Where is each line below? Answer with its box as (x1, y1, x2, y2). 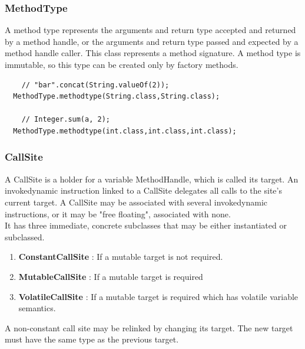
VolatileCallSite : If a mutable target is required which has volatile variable (18, 290, 299, 302)
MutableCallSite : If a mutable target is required (18, 270, 203, 282)
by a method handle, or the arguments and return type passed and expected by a (5, 35, 299, 47)
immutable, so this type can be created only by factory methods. (5, 58, 238, 70)
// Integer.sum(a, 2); (21, 115, 110, 124)
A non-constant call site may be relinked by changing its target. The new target (5, 321, 293, 334)
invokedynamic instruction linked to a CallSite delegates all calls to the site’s (5, 184, 282, 197)
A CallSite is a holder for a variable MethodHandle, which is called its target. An (5, 172, 299, 185)
